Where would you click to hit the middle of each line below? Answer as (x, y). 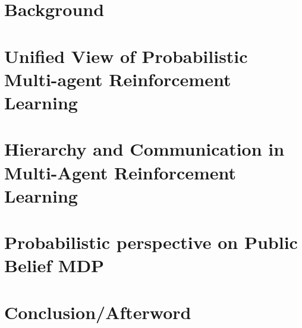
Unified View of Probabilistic (126, 56)
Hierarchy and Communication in (144, 149)
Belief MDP (54, 265)
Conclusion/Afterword (98, 312)
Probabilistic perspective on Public (151, 242)
